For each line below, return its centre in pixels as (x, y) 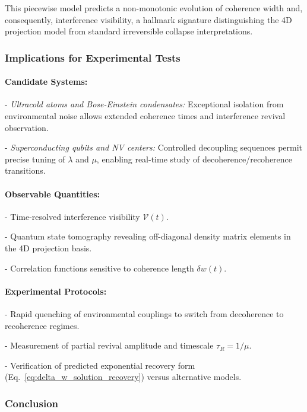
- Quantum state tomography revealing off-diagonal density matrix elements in (148, 236)
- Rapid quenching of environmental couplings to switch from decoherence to (144, 313)
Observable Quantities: (53, 194)
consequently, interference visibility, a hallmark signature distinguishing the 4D (148, 19)
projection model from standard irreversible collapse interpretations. (129, 31)
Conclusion (31, 403)
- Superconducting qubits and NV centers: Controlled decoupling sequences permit (154, 147)
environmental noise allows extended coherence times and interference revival (145, 116)
